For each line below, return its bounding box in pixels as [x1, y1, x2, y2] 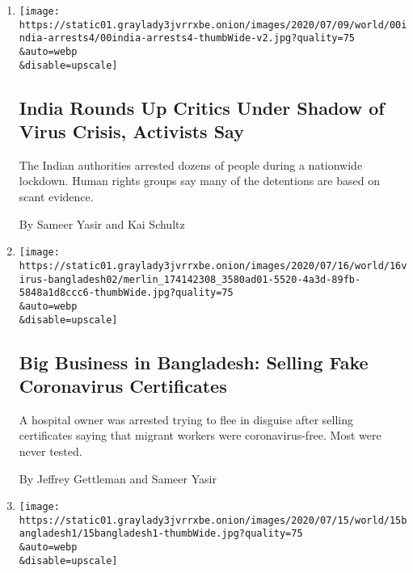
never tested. [19, 442, 82, 459]
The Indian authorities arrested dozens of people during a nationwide [19, 156, 363, 173]
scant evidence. [19, 188, 94, 205]
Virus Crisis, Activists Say [19, 119, 244, 144]
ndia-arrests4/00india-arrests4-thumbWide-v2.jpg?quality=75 [19, 32, 356, 44]
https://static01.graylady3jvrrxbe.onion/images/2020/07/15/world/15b [19, 514, 407, 526]
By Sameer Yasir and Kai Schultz [19, 215, 185, 232]
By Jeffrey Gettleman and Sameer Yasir [19, 470, 217, 487]
